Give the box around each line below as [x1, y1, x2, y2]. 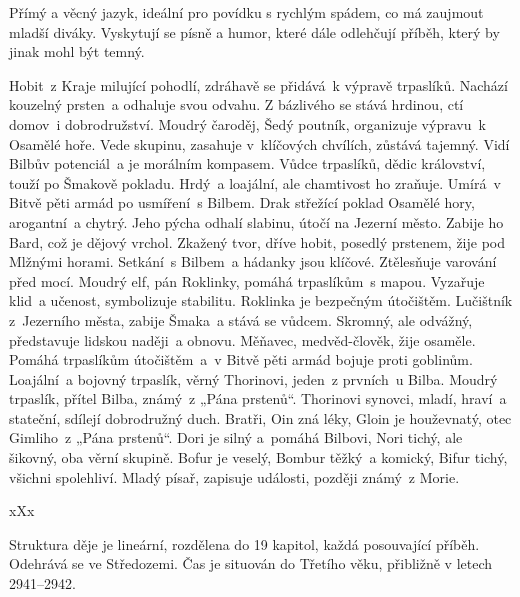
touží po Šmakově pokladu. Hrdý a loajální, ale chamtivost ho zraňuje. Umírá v [9, 172, 501, 193]
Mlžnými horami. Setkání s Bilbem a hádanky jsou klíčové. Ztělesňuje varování [9, 251, 497, 272]
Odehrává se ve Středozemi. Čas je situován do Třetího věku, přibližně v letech [9, 553, 493, 574]
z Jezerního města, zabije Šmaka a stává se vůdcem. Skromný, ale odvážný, [9, 309, 473, 330]
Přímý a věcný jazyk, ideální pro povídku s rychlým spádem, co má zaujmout [9, 2, 484, 22]
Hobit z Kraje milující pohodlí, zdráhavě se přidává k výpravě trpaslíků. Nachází [9, 74, 508, 95]
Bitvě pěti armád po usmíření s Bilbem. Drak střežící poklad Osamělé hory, [9, 192, 475, 213]
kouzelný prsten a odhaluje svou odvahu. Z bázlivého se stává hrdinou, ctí [9, 94, 464, 115]
